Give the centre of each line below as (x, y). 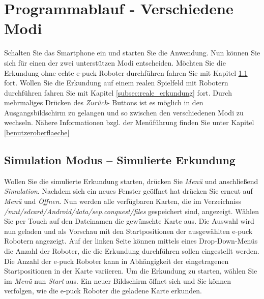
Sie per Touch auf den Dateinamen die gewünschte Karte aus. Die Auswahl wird (129, 221)
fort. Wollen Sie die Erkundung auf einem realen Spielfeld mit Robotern (116, 83)
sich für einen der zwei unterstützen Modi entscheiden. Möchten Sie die (115, 62)
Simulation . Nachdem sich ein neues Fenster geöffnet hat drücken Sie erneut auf (128, 191)
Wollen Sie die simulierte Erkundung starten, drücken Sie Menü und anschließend (131, 181)
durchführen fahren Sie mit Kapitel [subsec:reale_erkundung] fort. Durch (118, 92)
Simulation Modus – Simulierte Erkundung (120, 160)
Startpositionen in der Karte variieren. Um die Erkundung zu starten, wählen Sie (131, 271)
